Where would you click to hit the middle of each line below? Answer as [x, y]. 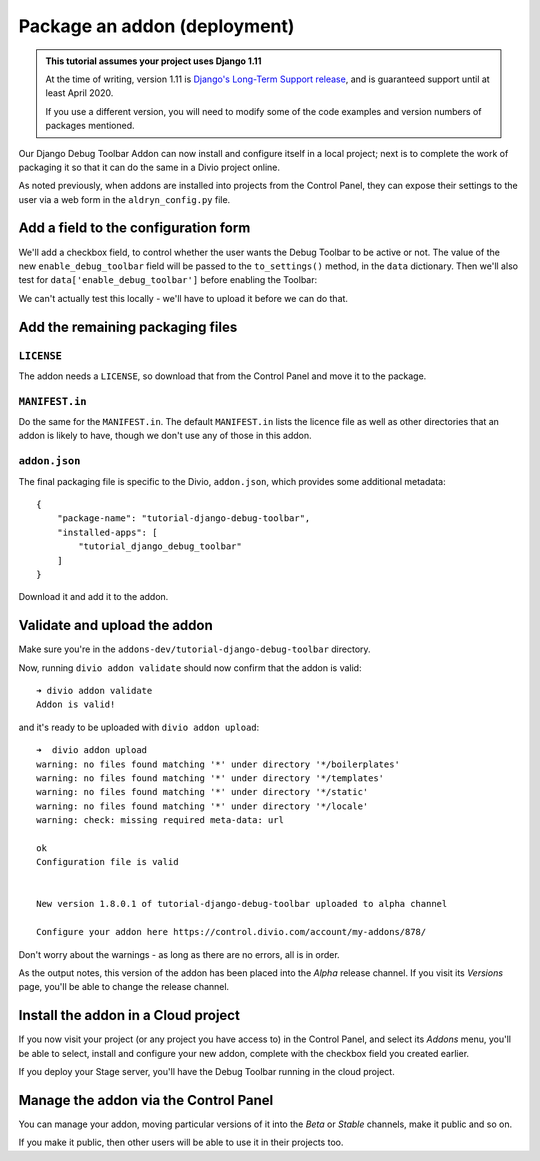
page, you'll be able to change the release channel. [124, 987]
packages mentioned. [90, 126]
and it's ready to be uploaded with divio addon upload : [139, 727]
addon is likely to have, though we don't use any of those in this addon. [165, 436]
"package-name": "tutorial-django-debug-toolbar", [183, 518]
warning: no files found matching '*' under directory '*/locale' [202, 806]
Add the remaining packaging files [128, 326]
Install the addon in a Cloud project [129, 1015]
